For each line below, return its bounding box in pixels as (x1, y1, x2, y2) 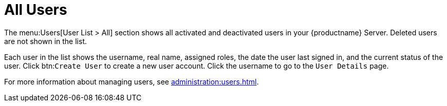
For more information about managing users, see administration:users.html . (4, 77, 259, 86)
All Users (4, 1, 67, 18)
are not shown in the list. (4, 36, 87, 46)
